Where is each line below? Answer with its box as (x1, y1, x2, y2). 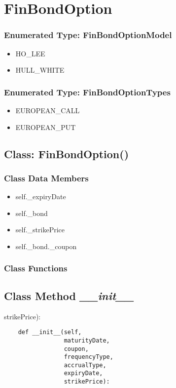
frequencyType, (64, 353, 113, 361)
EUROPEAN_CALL (15, 105, 80, 115)
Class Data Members (4, 172, 89, 184)
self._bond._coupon (15, 241, 77, 251)
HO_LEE (15, 48, 45, 58)
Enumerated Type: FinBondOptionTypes (4, 86, 171, 98)
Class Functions (4, 262, 68, 274)
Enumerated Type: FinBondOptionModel (4, 29, 172, 41)
